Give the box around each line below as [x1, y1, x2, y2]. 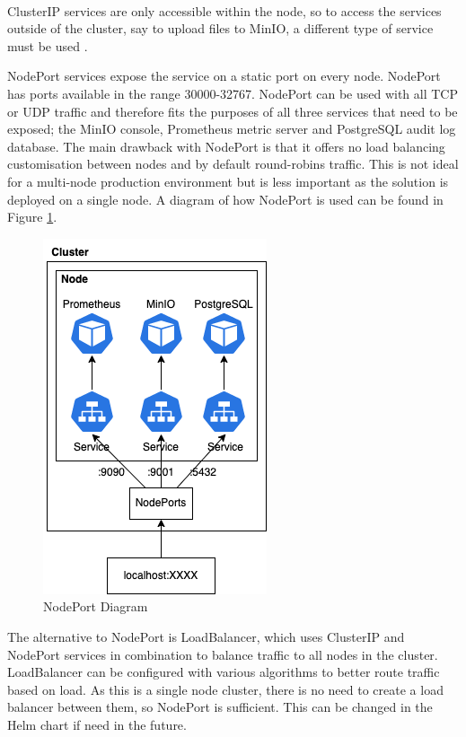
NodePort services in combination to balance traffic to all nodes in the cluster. [7, 645, 438, 663]
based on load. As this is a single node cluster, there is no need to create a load [7, 680, 444, 698]
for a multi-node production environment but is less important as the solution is [7, 171, 449, 190]
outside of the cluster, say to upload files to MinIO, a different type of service [7, 19, 434, 38]
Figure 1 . [7, 207, 57, 226]
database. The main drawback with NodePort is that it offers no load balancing [7, 136, 445, 155]
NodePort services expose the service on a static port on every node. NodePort [7, 66, 441, 85]
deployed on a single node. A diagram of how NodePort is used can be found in [7, 189, 444, 208]
